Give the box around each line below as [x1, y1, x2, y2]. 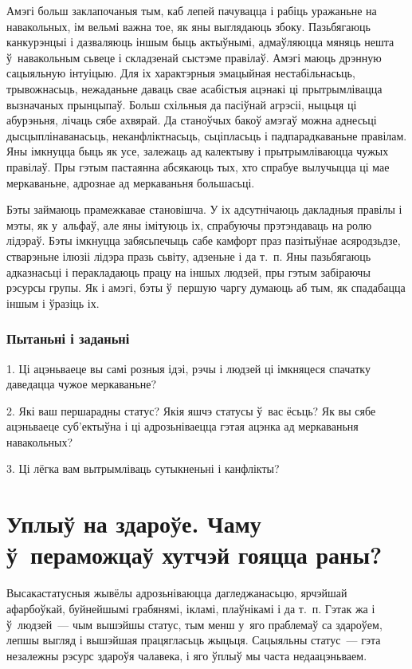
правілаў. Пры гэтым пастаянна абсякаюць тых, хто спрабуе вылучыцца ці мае [6, 158, 390, 175]
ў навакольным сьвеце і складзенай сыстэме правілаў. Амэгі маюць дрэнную [6, 49, 382, 65]
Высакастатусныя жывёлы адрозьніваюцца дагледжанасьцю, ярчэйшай [6, 584, 347, 601]
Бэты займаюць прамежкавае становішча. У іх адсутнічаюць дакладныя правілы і [6, 201, 402, 218]
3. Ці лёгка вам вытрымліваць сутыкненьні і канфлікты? [6, 460, 280, 477]
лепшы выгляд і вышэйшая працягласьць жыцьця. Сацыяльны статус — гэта [6, 632, 381, 648]
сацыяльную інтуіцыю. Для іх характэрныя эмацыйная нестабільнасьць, [6, 65, 355, 81]
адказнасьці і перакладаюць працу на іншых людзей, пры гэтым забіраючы [6, 263, 371, 280]
